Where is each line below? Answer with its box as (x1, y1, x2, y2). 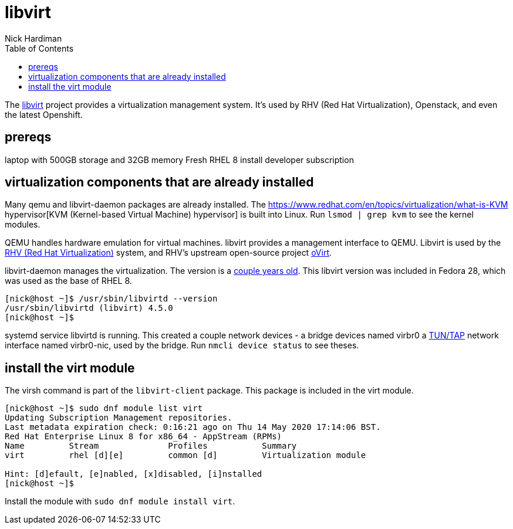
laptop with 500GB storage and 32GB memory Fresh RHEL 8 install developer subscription (5, 154, 354, 165)
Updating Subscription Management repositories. (5, 413, 232, 423)
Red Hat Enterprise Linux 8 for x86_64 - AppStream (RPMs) (5, 432, 282, 442)
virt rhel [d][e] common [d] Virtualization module (5, 450, 366, 460)
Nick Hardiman (5, 33, 62, 43)
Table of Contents (5, 43, 74, 53)
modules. (5, 219, 41, 230)
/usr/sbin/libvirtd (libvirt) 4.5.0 (5, 303, 173, 313)
